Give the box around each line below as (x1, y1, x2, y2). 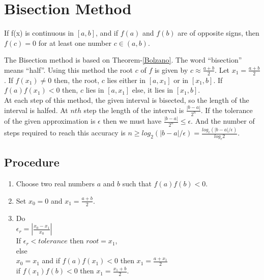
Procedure (4, 154, 60, 170)
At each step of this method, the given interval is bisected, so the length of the (4, 94, 249, 105)
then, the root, (53, 74, 100, 85)
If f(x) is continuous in (4, 27, 74, 38)
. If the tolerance (200, 104, 253, 115)
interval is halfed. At (4, 104, 68, 115)
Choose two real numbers (16, 178, 95, 189)
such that (122, 178, 152, 189)
